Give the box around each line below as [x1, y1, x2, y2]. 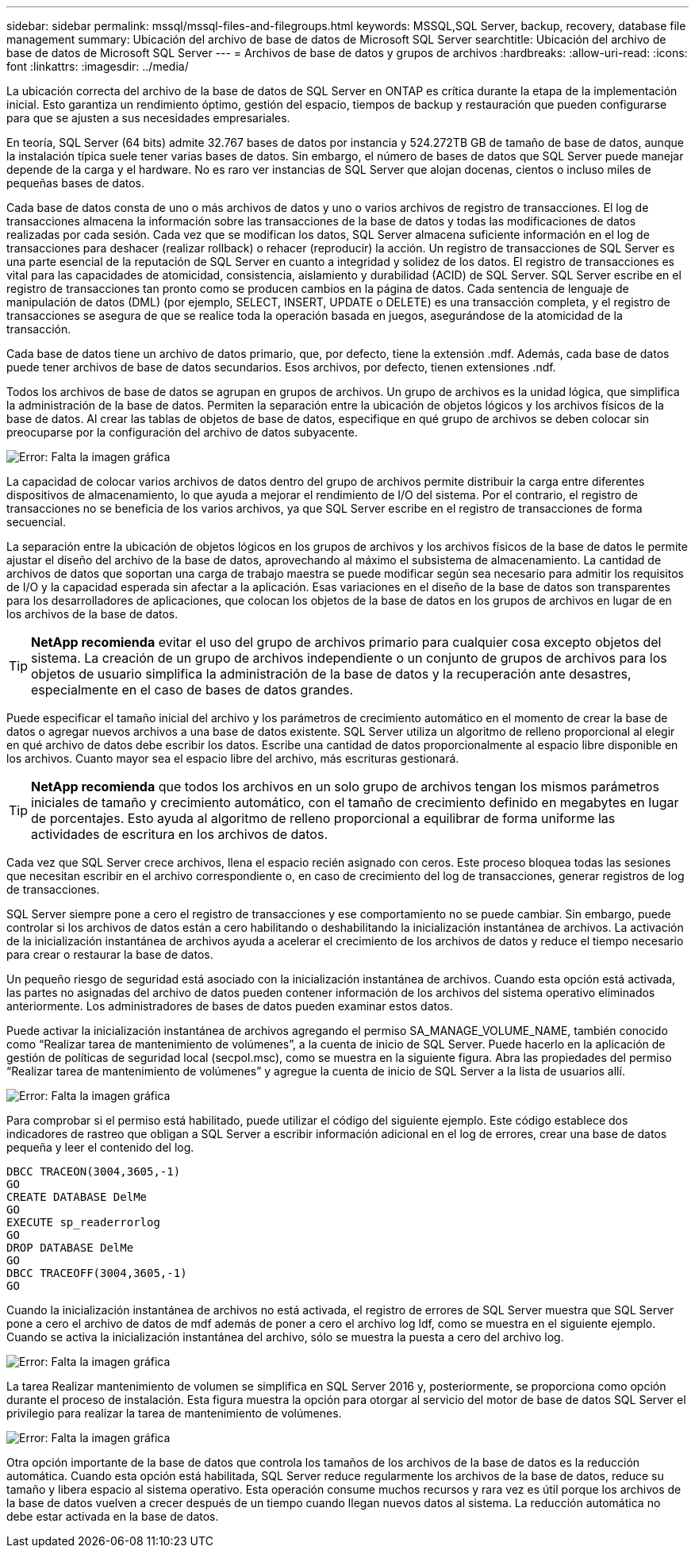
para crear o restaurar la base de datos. [6, 948, 213, 961]
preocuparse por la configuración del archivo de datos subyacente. [6, 425, 358, 439]
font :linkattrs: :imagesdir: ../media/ [6, 60, 189, 73]
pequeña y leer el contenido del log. [6, 1140, 194, 1154]
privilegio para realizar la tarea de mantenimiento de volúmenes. [6, 1406, 342, 1420]
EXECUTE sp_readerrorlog [6, 1216, 160, 1229]
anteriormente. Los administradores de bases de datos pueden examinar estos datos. [6, 999, 453, 1013]
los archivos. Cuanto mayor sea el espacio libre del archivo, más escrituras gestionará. [6, 752, 459, 765]
